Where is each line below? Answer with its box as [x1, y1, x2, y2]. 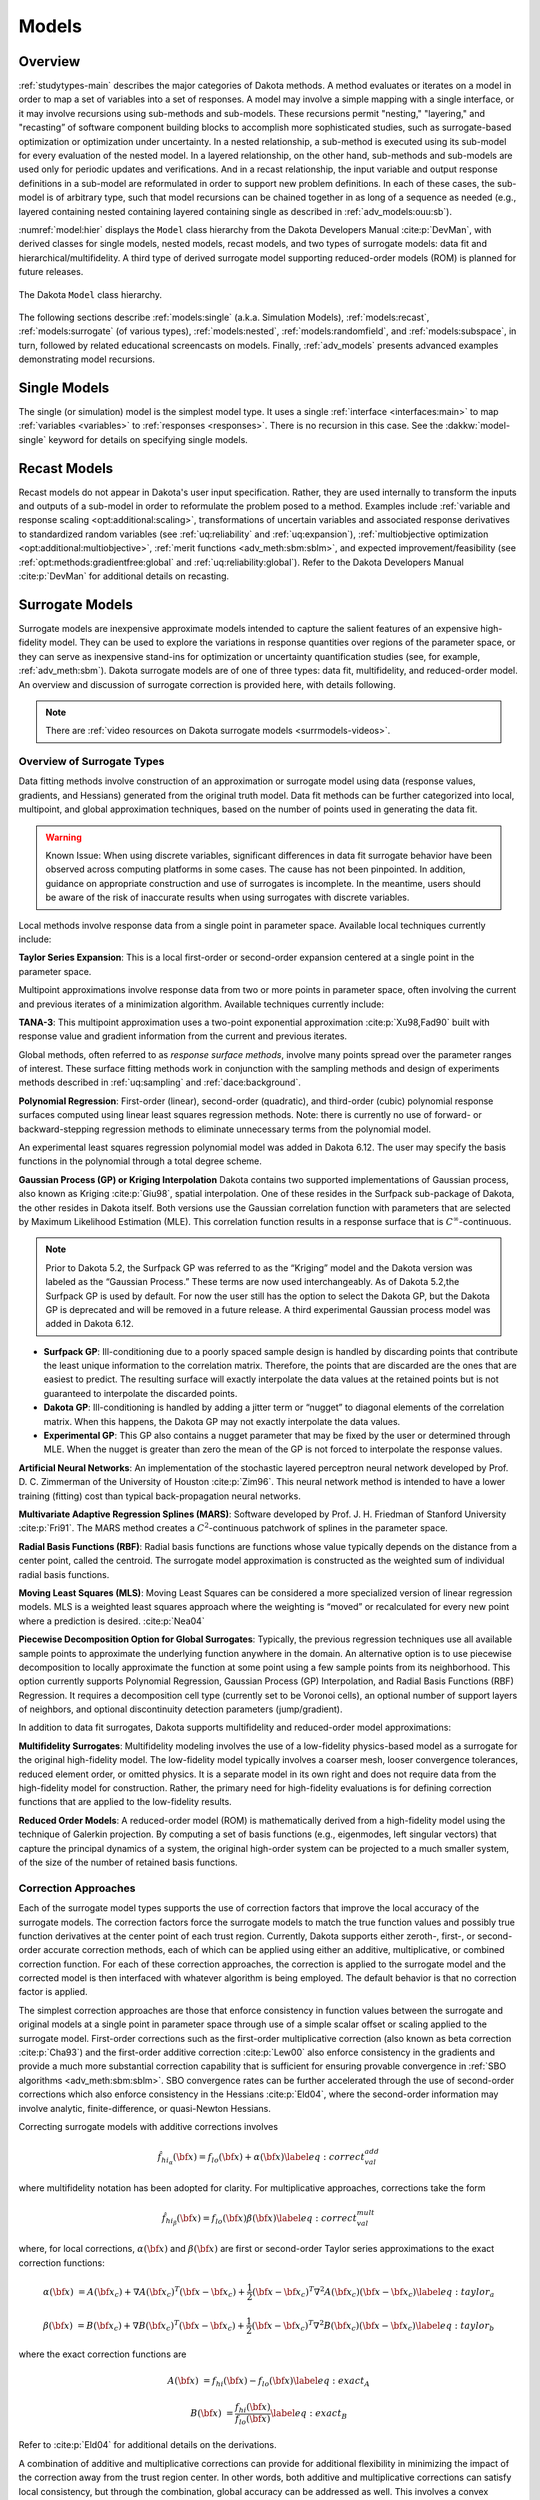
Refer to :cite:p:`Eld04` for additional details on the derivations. [18, 2439, 277, 2451]
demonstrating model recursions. [18, 353, 155, 365]
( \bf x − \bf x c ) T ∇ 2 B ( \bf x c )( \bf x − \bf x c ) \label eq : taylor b [251, 2318, 495, 2333]
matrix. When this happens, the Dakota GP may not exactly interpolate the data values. [43, 1415, 401, 1427]
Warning [45, 831, 82, 843]
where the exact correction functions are [18, 2348, 187, 2360]
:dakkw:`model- [445, 420, 510, 432]
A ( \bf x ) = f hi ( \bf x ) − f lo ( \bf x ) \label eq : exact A [167, 2375, 370, 2389]
